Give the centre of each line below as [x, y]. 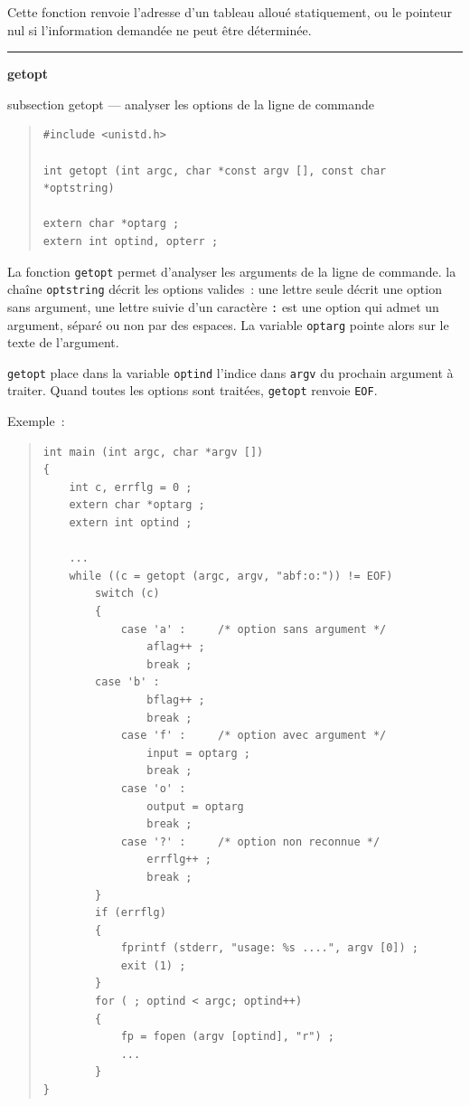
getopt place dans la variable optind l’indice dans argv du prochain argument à [230, 372]
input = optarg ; [198, 753]
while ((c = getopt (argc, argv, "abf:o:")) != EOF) [231, 576]
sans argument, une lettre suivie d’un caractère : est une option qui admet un [223, 306]
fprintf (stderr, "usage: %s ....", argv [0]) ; [270, 948]
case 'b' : [127, 682]
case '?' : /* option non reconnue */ [250, 841]
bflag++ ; [176, 700]
